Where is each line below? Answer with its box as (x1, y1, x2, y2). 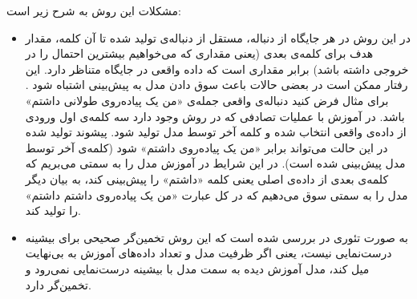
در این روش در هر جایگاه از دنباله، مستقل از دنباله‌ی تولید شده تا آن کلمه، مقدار (25, 29, 411, 46)
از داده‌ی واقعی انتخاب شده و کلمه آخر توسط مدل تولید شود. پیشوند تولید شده (25, 123, 407, 140)
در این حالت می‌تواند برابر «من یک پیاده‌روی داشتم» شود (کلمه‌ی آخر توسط (25, 139, 388, 156)
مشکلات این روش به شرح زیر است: (6, 2, 181, 18)
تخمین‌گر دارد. (25, 276, 91, 293)
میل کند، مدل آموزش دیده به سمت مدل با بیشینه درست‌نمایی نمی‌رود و (25, 260, 370, 277)
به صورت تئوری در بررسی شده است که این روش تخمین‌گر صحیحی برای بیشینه (25, 228, 408, 245)
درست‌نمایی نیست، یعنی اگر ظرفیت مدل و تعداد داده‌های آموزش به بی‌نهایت (25, 244, 392, 261)
